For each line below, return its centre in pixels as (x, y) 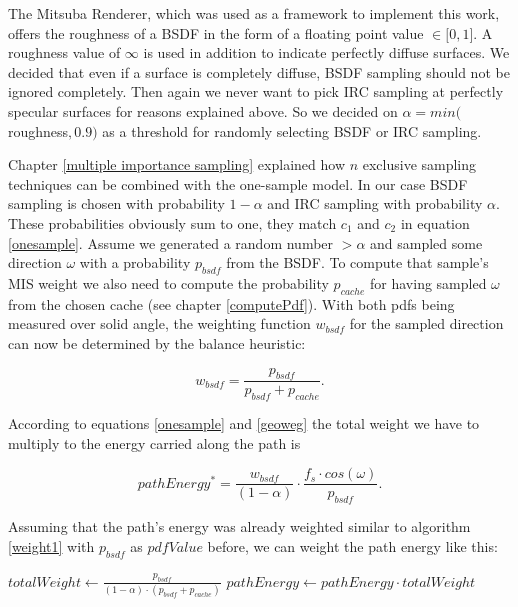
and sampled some (426, 242)
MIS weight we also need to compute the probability (168, 282)
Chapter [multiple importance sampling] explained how (176, 164)
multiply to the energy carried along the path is (154, 442)
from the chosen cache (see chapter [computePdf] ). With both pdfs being (231, 303)
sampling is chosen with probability (116, 203)
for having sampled (428, 282)
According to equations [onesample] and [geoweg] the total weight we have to (244, 423)
